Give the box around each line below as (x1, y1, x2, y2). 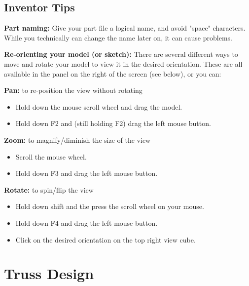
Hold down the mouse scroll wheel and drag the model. (15, 101, 182, 112)
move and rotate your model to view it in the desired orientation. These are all (4, 58, 243, 69)
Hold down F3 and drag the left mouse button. (15, 168, 158, 178)
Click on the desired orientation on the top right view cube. (15, 234, 196, 245)
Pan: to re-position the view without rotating (4, 85, 142, 95)
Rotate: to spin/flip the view (4, 184, 94, 195)
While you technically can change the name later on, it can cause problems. (4, 32, 232, 42)
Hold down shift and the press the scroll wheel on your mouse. (15, 201, 204, 211)
